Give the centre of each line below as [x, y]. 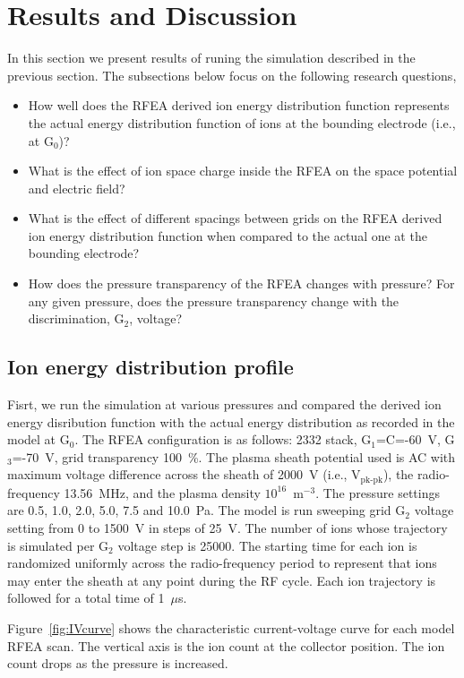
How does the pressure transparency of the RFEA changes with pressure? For [241, 283]
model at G [39, 439]
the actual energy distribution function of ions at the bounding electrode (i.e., [242, 122]
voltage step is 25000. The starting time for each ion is [267, 545]
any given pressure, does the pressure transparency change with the [214, 300]
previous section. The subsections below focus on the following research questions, [232, 75]
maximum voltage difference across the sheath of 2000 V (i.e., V [184, 474]
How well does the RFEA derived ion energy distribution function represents [239, 105]
